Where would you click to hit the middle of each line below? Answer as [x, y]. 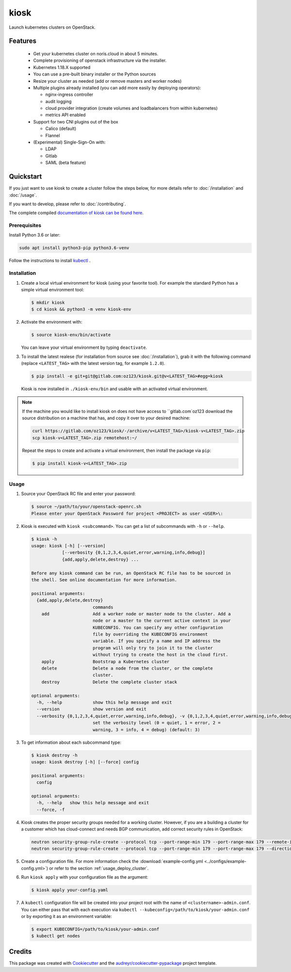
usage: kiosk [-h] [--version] [69, 546]
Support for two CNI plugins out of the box [76, 122]
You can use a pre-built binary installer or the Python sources [95, 74]
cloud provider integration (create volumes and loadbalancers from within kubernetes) [131, 108]
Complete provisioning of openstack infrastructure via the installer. [100, 60]
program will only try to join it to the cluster [153, 648]
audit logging [58, 101]
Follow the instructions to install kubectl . [50, 261]
